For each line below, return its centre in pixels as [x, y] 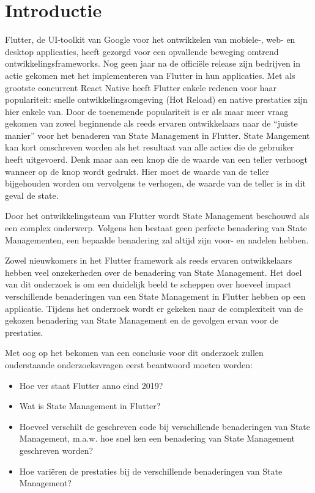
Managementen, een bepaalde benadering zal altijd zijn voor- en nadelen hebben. [157, 239]
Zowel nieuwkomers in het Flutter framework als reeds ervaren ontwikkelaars [149, 260]
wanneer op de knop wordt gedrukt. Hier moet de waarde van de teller [137, 171]
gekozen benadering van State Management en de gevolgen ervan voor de [142, 320]
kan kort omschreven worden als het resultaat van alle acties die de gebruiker [150, 147]
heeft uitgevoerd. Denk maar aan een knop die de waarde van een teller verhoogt [157, 159]
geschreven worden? [56, 450]
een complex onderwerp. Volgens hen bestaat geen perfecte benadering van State [156, 228]
